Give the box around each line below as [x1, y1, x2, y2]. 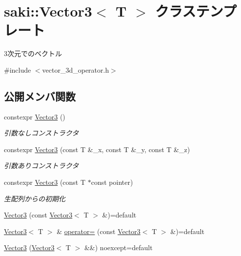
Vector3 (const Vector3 [4, 210, 73, 220]
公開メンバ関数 [4, 88, 76, 103]
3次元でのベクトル [4, 48, 62, 59]
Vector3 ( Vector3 [4, 242, 55, 253]
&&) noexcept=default [84, 242, 153, 253]
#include [4, 64, 31, 75]
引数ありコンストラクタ [4, 160, 79, 171]
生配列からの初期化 [4, 193, 65, 203]
